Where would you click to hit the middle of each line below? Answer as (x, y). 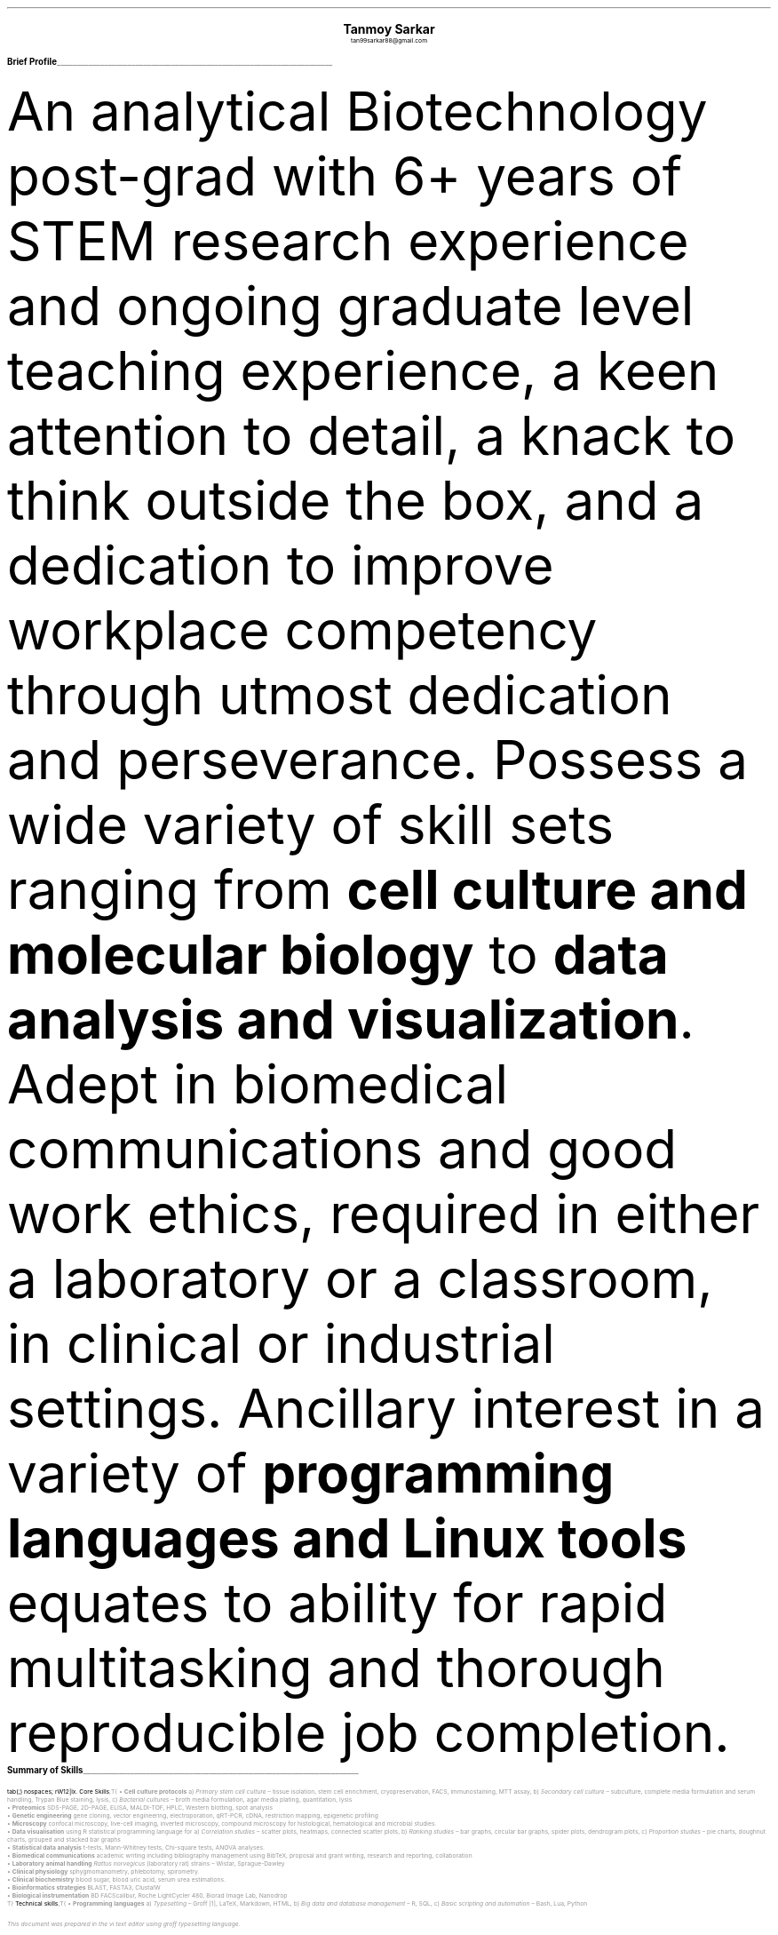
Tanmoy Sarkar (389, 29)
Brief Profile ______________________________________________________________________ (170, 62)
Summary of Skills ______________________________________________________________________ (183, 1770)
